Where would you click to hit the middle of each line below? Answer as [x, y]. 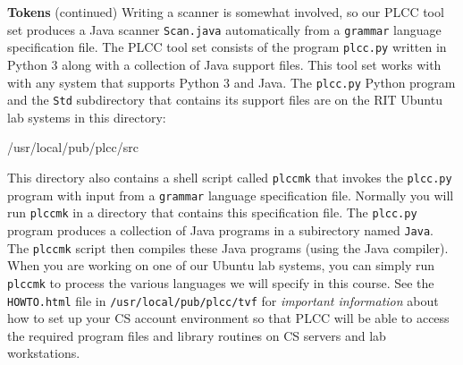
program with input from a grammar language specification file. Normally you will [231, 195]
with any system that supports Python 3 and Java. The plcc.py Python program [231, 82]
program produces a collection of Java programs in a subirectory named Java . [220, 229]
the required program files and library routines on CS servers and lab [197, 335]
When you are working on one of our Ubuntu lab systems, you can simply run [221, 265]
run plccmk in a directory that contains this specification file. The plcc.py [212, 212]
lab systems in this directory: [87, 117]
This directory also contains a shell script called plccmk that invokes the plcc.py [230, 177]
